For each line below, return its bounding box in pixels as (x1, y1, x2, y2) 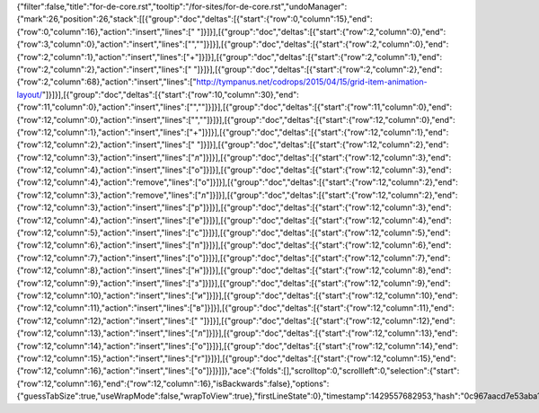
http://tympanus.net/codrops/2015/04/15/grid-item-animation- (196, 76, 429, 87)
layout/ (16, 89, 42, 100)
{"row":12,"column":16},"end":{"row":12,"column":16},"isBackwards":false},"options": (16, 378, 330, 389)
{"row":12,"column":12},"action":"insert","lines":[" (16, 315, 199, 326)
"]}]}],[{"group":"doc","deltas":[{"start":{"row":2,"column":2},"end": (193, 64, 443, 75)
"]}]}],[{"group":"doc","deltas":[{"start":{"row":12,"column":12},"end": (199, 315, 455, 326)
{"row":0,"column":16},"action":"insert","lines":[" (16, 26, 195, 37)
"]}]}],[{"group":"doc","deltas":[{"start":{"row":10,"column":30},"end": (41, 89, 300, 100)
